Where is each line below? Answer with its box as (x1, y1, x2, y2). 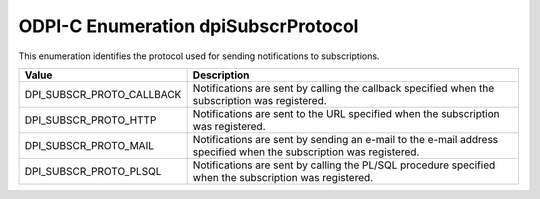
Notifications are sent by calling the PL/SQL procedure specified (192, 158, 496, 172)
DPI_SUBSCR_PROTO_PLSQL (24, 164, 162, 178)
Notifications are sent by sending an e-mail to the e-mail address (192, 132, 499, 146)
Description (192, 68, 250, 82)
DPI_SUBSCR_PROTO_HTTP (24, 113, 157, 127)
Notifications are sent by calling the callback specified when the (192, 81, 495, 95)
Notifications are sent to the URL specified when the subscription (192, 106, 500, 120)
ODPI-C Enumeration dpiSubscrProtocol (18, 15, 359, 37)
